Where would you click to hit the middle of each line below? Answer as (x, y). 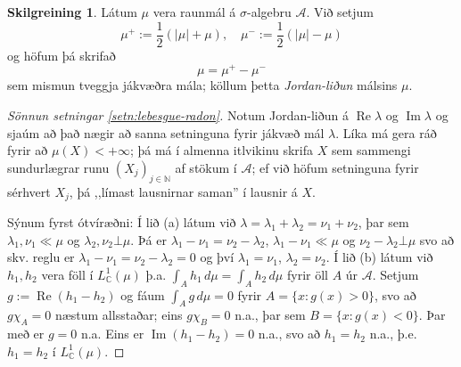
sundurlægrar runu (58, 167)
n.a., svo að (289, 334)
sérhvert (29, 191)
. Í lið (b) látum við (379, 257)
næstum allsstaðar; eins (119, 315)
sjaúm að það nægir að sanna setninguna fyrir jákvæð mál (166, 132)
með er (26, 334)
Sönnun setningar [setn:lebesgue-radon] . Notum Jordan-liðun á (178, 114)
